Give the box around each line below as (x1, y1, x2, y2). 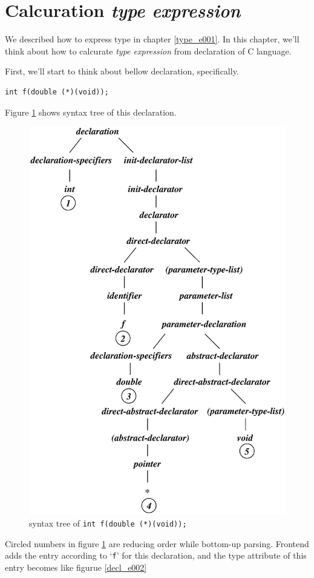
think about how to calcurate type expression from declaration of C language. (5, 44, 292, 57)
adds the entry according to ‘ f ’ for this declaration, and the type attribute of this (5, 549, 307, 562)
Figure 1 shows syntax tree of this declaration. (5, 105, 177, 118)
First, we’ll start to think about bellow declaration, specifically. (5, 65, 239, 77)
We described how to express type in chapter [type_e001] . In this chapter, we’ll (5, 33, 299, 45)
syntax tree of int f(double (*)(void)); (29, 517, 187, 529)
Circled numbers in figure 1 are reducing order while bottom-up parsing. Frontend (5, 537, 309, 550)
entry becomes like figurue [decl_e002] (5, 560, 147, 573)
